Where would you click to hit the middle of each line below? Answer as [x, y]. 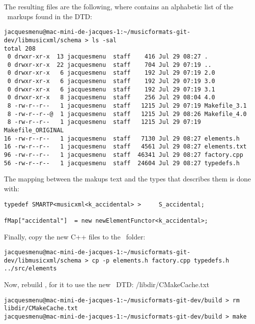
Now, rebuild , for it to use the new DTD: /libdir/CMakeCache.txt [107, 284]
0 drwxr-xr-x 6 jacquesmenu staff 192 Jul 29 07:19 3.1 [111, 89]
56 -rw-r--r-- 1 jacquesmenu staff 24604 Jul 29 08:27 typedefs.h [122, 163]
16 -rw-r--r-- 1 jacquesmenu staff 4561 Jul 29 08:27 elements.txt [125, 147]
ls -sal [104, 40]
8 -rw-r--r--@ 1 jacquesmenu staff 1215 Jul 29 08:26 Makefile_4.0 [127, 114]
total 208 [20, 48]
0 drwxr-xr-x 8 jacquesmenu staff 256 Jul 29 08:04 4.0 [111, 98]
